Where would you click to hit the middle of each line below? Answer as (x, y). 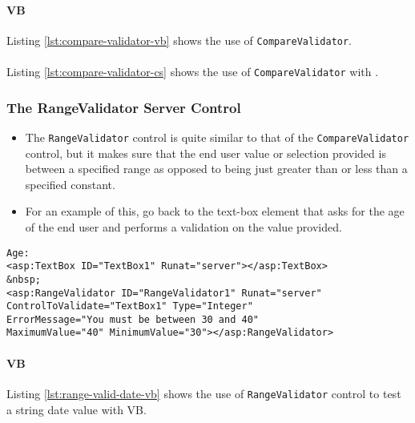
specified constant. (70, 184)
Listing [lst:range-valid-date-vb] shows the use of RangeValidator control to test (204, 393)
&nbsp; (24, 279)
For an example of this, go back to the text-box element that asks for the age (215, 211)
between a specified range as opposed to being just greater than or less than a (216, 169)
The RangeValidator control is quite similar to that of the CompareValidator (217, 137)
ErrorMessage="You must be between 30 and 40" (133, 319)
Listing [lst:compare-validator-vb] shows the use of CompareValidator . (179, 40)
